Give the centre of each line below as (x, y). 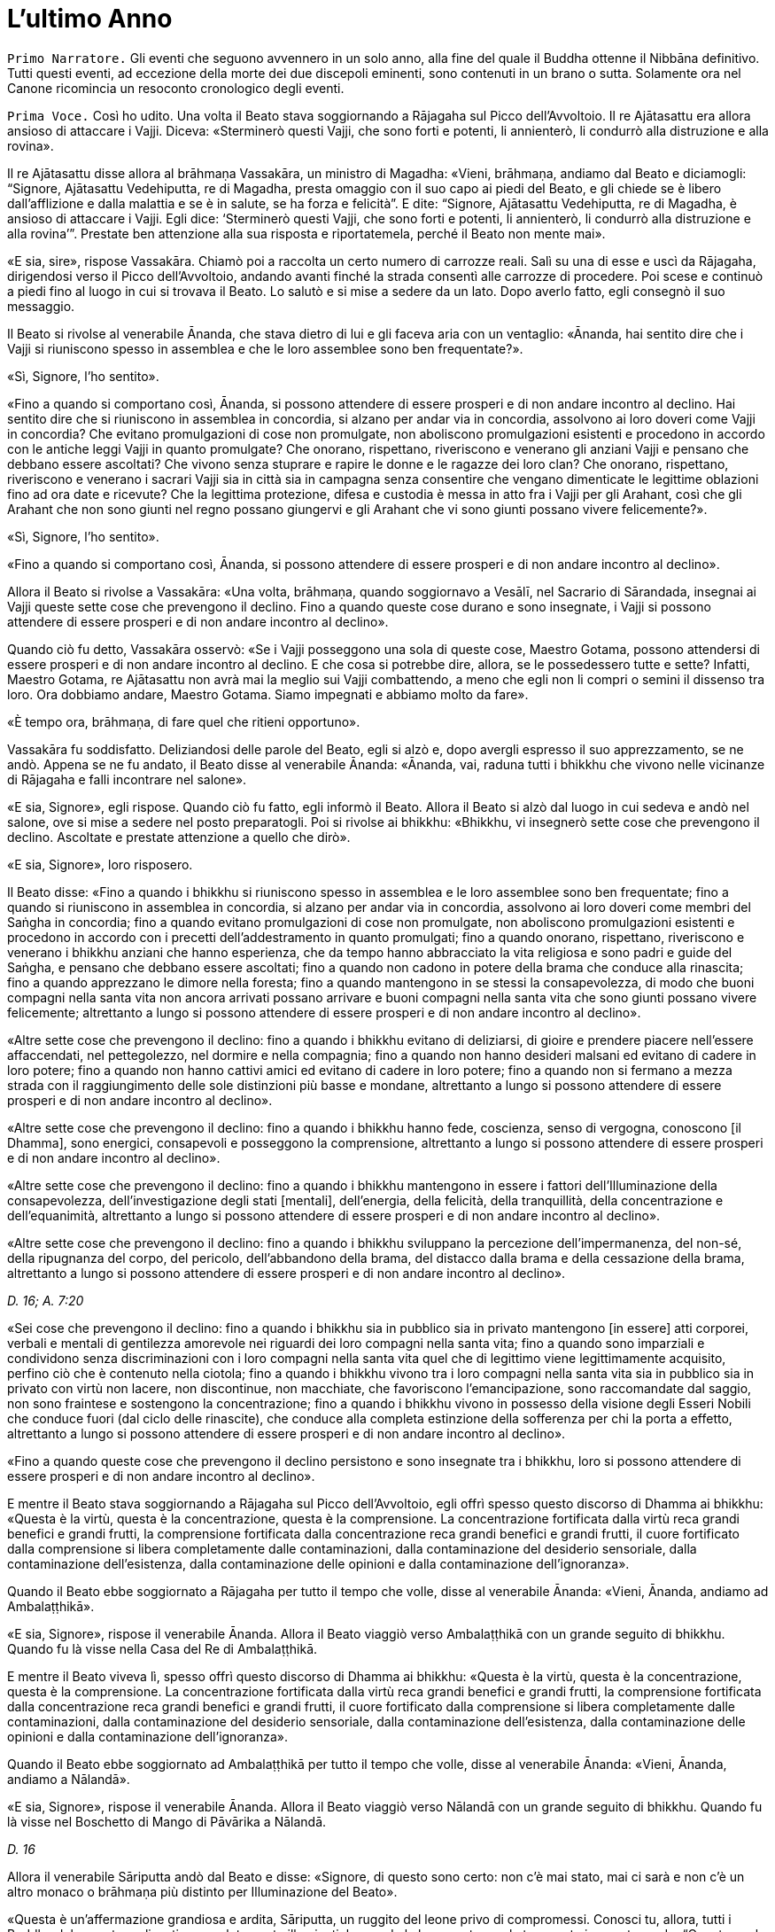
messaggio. (41, 306)
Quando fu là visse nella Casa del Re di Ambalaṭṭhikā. (163, 1648)
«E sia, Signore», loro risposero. (100, 864)
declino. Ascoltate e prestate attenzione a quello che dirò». (179, 837)
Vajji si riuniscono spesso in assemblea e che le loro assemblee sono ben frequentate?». (265, 348)
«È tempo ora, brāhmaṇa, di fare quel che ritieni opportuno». (184, 721)
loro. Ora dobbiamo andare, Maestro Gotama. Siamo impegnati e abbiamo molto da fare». (268, 694)
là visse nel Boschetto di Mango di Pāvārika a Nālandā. (167, 1821)
